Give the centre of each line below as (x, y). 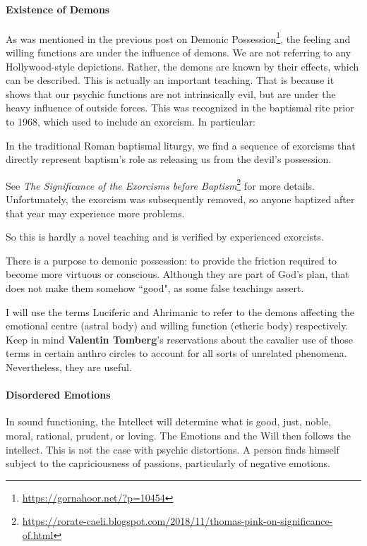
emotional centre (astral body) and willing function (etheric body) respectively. (177, 326)
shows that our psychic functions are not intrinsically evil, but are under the (171, 93)
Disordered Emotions (58, 395)
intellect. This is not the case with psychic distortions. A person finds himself (173, 449)
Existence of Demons (58, 9)
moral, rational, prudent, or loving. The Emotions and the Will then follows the (179, 435)
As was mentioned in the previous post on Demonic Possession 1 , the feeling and (178, 37)
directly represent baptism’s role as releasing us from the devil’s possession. (169, 159)
